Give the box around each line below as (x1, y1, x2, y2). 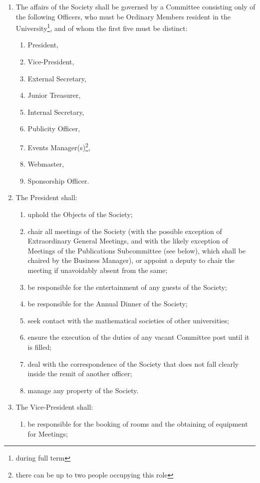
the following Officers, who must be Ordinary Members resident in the (15, 11, 231, 21)
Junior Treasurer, (27, 90, 81, 100)
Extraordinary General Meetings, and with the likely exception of (27, 236, 228, 246)
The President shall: (15, 192, 77, 203)
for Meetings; (27, 428, 68, 439)
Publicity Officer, (27, 123, 80, 134)
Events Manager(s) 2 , (27, 141, 90, 152)
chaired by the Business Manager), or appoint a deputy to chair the (27, 255, 235, 265)
